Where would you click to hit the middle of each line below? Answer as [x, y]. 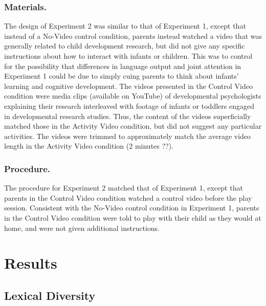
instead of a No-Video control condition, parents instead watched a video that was [133, 36]
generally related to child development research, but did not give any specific [125, 46]
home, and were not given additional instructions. [82, 228]
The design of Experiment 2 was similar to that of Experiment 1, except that [125, 26]
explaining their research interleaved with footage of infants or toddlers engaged [129, 105]
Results [31, 263]
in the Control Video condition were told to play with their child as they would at [133, 217]
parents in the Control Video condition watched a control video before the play [128, 197]
